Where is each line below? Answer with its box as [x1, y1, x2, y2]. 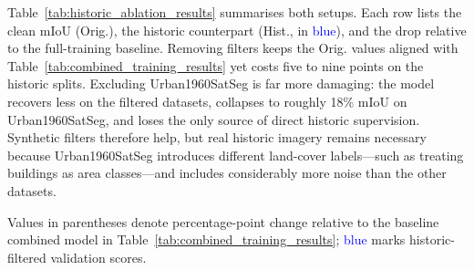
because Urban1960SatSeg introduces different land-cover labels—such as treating [7, 145, 464, 164]
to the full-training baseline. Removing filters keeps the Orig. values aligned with [7, 38, 459, 57]
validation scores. [50, 247, 147, 266]
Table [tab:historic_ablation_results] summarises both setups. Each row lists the [7, 3, 462, 21]
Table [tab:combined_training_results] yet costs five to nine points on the [7, 56, 424, 75]
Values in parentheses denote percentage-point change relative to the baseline [7, 212, 439, 231]
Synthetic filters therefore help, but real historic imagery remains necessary [7, 128, 427, 147]
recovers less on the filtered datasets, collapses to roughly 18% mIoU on [7, 91, 407, 110]
